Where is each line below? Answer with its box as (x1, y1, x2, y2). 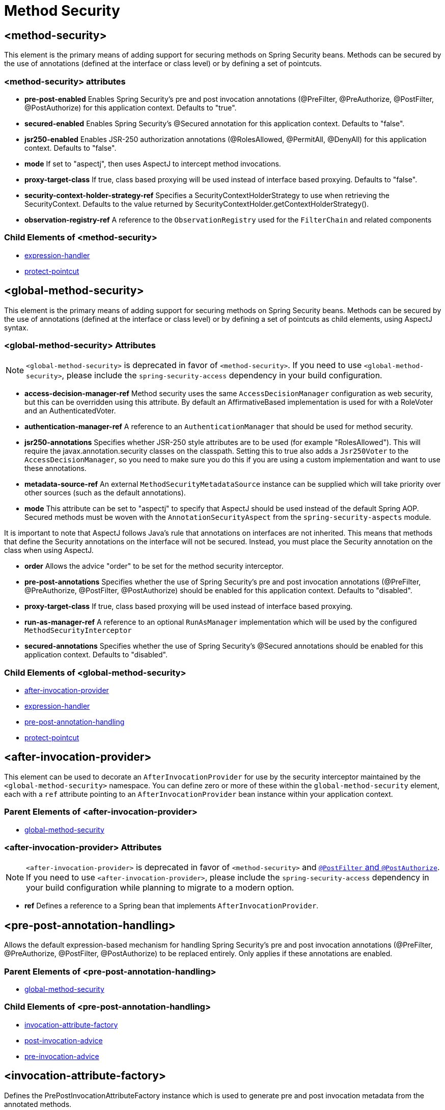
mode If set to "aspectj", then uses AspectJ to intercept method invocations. (24, 159, 281, 168)
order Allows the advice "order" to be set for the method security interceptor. (24, 562, 284, 571)
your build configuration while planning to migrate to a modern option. (26, 882, 294, 893)
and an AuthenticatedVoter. (24, 406, 116, 415)
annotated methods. (4, 1099, 72, 1108)
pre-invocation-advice (24, 1051, 99, 1061)
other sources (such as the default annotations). (24, 488, 186, 497)
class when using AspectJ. (4, 546, 94, 555)
